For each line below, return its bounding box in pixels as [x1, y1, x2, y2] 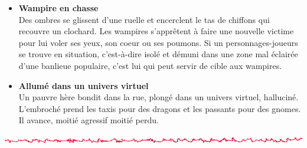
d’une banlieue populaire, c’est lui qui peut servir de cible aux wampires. [18, 59, 282, 71]
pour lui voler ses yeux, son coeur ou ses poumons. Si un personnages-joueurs [18, 36, 298, 48]
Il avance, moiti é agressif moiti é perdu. [18, 114, 159, 126]
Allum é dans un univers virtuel [18, 79, 149, 91]
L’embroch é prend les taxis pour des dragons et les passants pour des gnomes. [18, 102, 301, 114]
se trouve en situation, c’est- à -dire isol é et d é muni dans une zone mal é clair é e [18, 48, 298, 60]
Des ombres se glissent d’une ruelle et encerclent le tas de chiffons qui [18, 13, 270, 25]
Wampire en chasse [18, 2, 99, 14]
